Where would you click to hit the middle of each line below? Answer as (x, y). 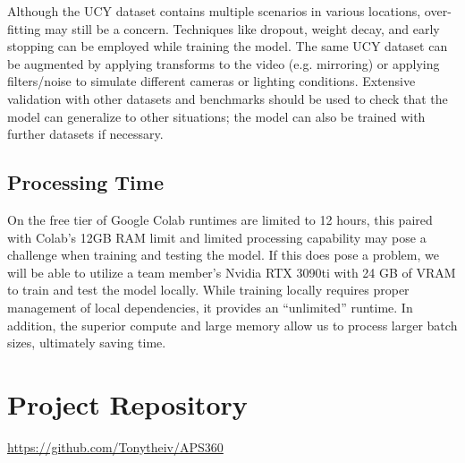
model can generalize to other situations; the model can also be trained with (216, 116)
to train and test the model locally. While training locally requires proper (208, 290)
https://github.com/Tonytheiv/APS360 (115, 446)
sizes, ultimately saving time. (87, 343)
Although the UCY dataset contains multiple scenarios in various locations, (214, 11)
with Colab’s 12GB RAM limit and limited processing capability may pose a (217, 237)
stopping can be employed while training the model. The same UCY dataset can (228, 46)
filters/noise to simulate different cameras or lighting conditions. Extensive (211, 81)
